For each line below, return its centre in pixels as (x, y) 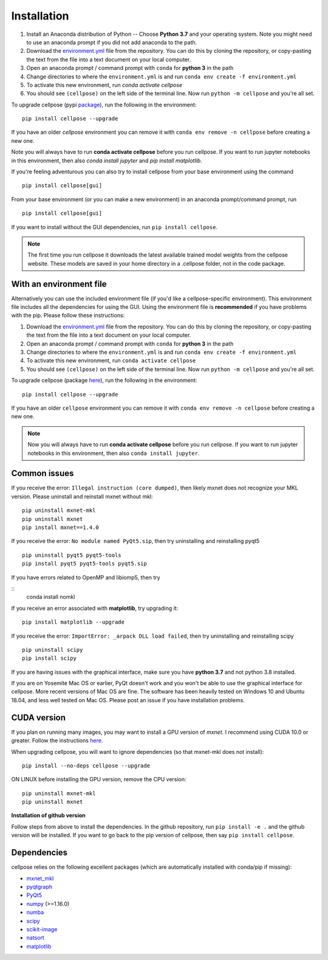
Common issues (43, 473)
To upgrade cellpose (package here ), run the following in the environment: (104, 381)
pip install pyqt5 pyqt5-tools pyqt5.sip (84, 564)
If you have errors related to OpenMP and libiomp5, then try (86, 577)
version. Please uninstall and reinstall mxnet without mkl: (82, 496)
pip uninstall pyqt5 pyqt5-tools (72, 555)
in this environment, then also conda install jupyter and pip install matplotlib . (107, 161)
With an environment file (59, 284)
